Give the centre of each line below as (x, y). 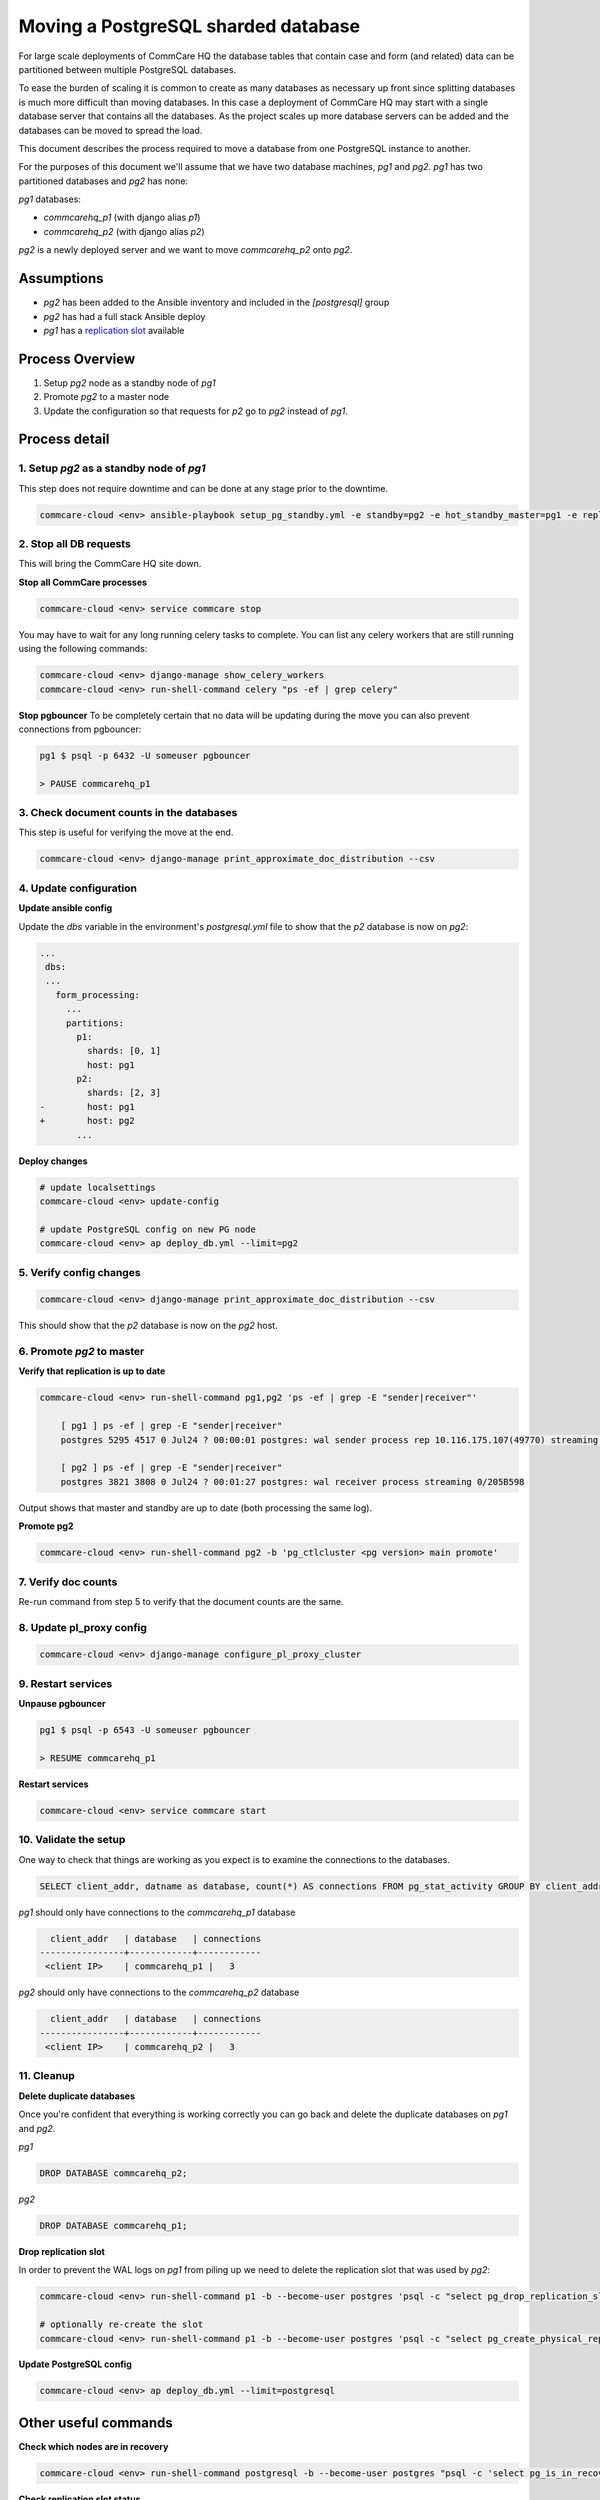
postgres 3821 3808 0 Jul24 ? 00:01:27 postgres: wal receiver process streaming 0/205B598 (292, 1481)
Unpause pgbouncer (62, 1704)
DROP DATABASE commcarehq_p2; (113, 2173)
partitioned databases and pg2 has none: (103, 181)
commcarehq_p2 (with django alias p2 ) (124, 231)
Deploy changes (53, 1161)
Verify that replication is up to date (92, 1371)
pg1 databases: (50, 199)
